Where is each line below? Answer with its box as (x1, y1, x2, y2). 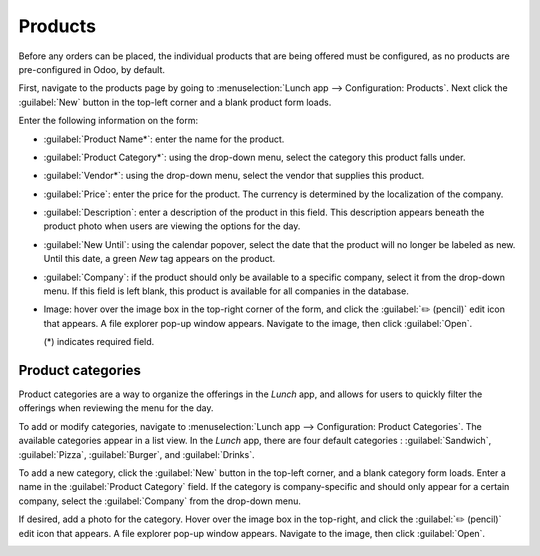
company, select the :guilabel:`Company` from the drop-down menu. (18, 495, 302, 507)
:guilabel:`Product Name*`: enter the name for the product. (43, 133, 285, 145)
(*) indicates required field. (43, 336, 155, 348)
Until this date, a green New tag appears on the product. (43, 253, 276, 265)
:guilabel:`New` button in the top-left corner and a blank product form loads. (18, 96, 332, 108)
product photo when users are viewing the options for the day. (43, 220, 301, 232)
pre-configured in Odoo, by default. (18, 63, 165, 75)
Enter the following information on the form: (18, 115, 199, 127)
